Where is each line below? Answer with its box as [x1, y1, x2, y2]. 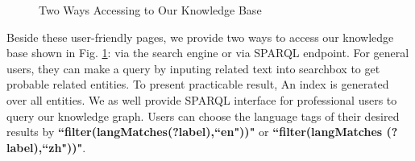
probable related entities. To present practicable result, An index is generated [6, 76, 389, 93]
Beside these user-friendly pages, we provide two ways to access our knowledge [6, 28, 394, 45]
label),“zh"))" [6, 138, 83, 155]
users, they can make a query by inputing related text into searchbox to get [6, 60, 380, 76]
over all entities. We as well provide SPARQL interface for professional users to [6, 91, 397, 108]
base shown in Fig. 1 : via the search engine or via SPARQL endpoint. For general [6, 44, 409, 61]
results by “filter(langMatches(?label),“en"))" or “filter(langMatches [6, 123, 383, 140]
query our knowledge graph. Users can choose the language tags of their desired [6, 107, 400, 124]
